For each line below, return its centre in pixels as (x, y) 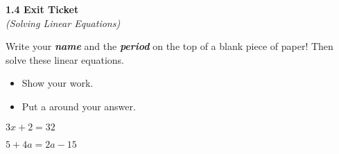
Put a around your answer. (79, 106)
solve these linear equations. (65, 59)
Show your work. (58, 83)
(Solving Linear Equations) (63, 23)
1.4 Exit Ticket (42, 9)
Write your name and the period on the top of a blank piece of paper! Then (169, 46)
